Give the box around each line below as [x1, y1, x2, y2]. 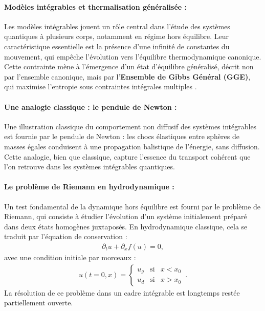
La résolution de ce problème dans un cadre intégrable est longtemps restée [4, 287, 240, 298]
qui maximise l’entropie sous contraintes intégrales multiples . [4, 81, 197, 92]
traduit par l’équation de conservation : [4, 231, 127, 242]
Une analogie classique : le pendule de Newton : [4, 101, 177, 112]
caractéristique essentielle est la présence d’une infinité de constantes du [4, 41, 230, 51]
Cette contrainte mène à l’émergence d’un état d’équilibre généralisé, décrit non [4, 61, 254, 72]
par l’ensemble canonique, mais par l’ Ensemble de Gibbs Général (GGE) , [4, 71, 251, 82]
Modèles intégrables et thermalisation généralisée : [4, 1, 187, 12]
